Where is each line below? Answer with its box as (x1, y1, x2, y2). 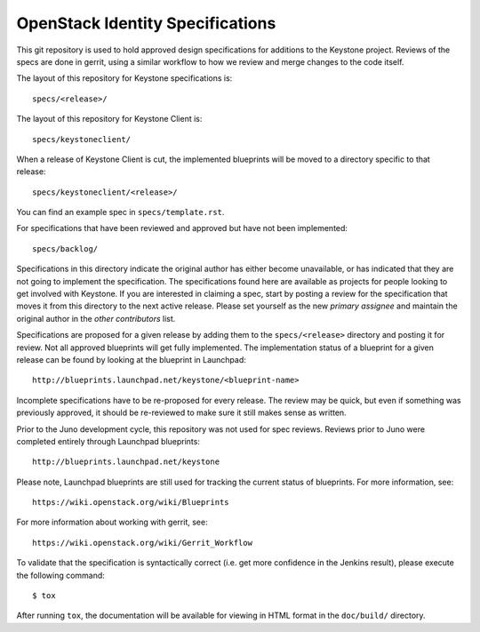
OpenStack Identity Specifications (16, 13, 276, 33)
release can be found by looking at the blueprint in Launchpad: (16, 354, 246, 364)
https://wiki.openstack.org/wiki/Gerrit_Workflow (32, 538, 253, 548)
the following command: (16, 570, 106, 580)
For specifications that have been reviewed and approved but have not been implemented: (16, 223, 348, 234)
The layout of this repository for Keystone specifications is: (16, 73, 233, 84)
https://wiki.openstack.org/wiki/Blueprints (32, 498, 230, 508)
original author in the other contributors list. (16, 313, 176, 324)
